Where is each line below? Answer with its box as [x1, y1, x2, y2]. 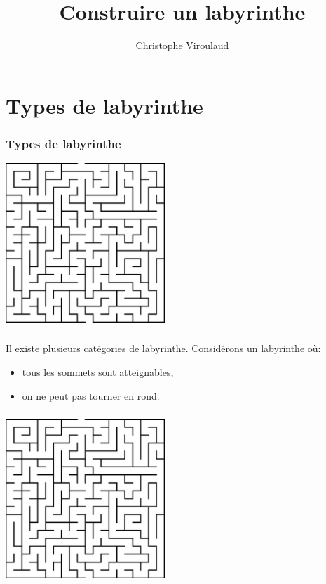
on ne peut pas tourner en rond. [22, 388, 160, 403]
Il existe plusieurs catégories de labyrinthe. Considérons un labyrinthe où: [6, 341, 321, 356]
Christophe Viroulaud [135, 38, 229, 53]
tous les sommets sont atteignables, [22, 365, 174, 379]
